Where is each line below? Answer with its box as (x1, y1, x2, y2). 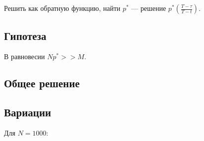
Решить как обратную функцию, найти (4, 3, 121, 13)
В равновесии (4, 51, 45, 62)
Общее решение (4, 75, 80, 91)
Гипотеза (4, 28, 47, 43)
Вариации (4, 104, 51, 119)
